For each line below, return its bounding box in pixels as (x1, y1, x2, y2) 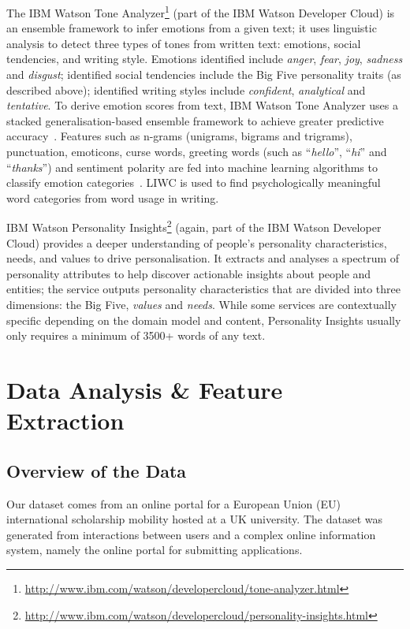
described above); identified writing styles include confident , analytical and (6, 81, 366, 98)
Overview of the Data (6, 458, 187, 482)
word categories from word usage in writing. (6, 189, 219, 206)
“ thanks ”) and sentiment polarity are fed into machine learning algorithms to (6, 158, 378, 175)
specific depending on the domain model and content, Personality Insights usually (6, 311, 401, 328)
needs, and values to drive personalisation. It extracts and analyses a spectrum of (6, 250, 400, 266)
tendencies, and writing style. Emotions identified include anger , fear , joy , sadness (6, 50, 403, 67)
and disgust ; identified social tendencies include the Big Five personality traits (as (6, 66, 401, 83)
